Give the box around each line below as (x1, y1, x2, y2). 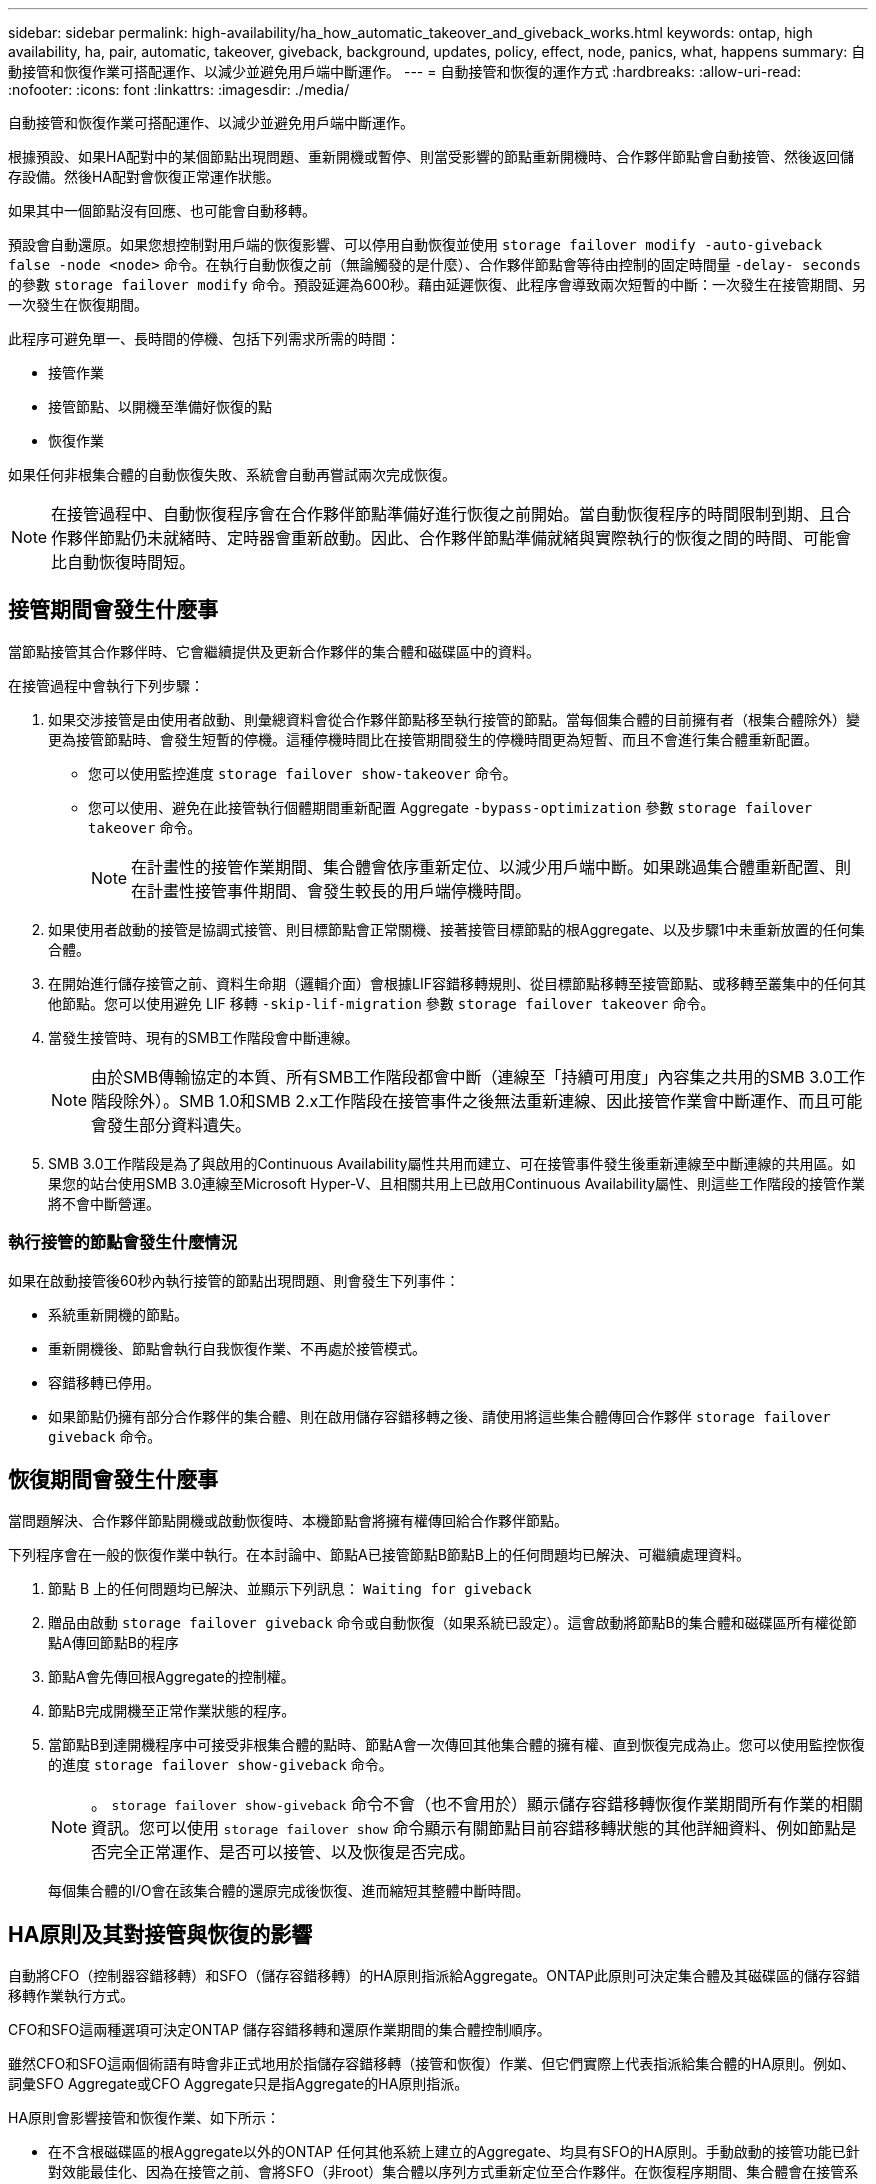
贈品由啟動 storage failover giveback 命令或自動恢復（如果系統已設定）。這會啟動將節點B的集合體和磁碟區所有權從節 (48, 1614, 857, 1632)
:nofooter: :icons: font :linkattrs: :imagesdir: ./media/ (8, 81, 350, 98)
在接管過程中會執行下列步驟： (8, 676, 204, 694)
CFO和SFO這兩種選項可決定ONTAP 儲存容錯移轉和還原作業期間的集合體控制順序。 (8, 2021, 551, 2039)
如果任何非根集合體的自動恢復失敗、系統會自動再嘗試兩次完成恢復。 (8, 466, 456, 483)
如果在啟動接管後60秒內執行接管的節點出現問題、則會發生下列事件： (8, 1271, 460, 1289)
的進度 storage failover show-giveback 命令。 (48, 1756, 393, 1774)
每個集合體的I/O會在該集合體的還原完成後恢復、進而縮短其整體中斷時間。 (48, 1882, 530, 1900)
